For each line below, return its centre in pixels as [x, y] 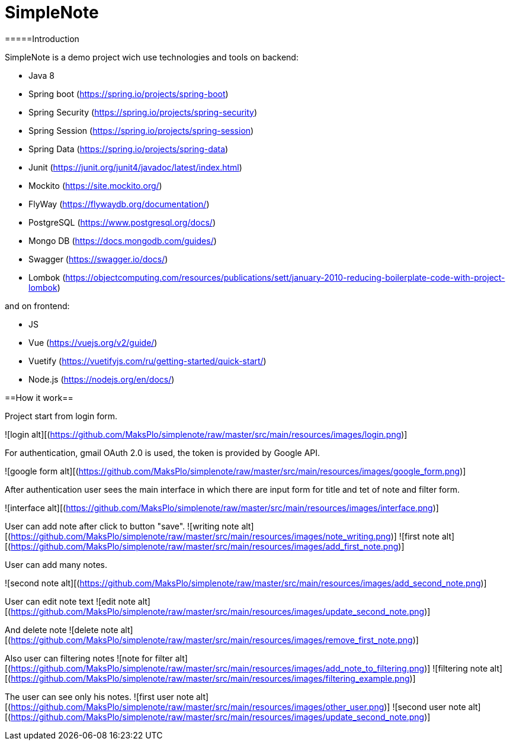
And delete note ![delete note [62, 630]
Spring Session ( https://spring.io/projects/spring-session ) [141, 130]
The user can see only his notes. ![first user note [100, 696]
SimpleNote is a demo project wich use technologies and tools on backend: [152, 57]
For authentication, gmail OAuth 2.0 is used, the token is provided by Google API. [163, 452]
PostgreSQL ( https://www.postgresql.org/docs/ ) [122, 222]
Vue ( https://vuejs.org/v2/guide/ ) [93, 342]
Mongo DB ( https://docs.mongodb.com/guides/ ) [123, 240]
